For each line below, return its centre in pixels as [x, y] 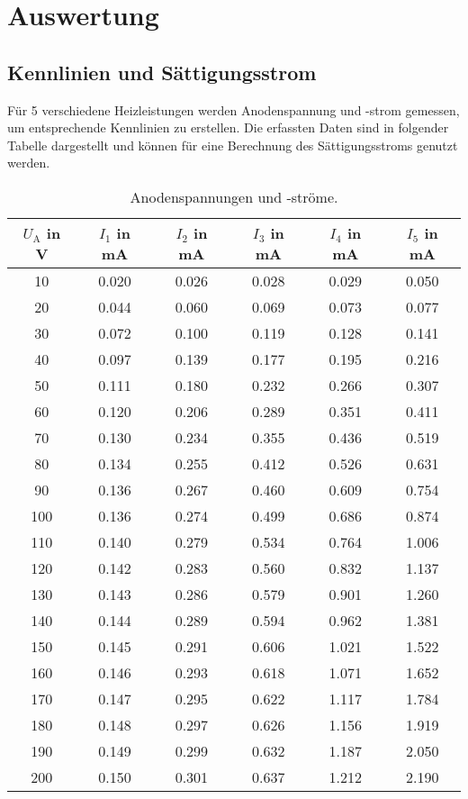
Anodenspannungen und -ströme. [234, 196]
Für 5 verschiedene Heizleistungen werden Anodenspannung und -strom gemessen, [234, 109]
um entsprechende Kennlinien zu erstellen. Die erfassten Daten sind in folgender [228, 127]
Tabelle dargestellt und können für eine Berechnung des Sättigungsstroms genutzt [233, 145]
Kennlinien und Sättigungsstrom [162, 72]
